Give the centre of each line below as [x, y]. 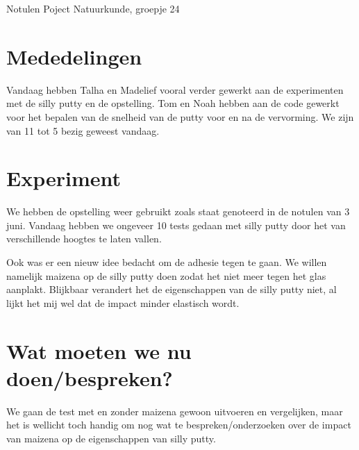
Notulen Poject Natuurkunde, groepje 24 [93, 8]
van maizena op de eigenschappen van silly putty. [111, 438]
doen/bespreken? [90, 377]
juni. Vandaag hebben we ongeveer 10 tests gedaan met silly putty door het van [176, 225]
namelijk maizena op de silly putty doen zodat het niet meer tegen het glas [166, 275]
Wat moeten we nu [99, 350]
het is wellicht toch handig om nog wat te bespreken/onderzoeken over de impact [179, 425]
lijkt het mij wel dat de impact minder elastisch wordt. [123, 302]
